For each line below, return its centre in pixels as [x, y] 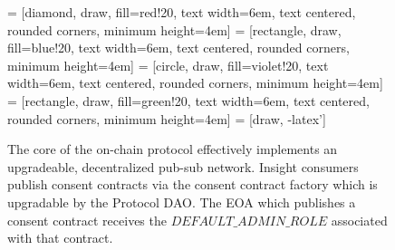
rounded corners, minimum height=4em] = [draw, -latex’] [167, 118]
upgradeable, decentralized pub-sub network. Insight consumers [183, 166]
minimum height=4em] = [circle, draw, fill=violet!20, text [168, 65]
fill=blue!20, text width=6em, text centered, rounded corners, [178, 48]
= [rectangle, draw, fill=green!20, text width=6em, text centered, [188, 100]
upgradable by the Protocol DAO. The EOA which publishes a [182, 202]
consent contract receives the [87, 220]
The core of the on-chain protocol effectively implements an [173, 149]
